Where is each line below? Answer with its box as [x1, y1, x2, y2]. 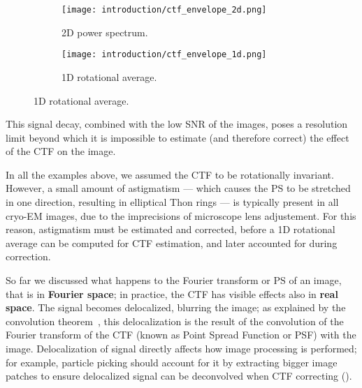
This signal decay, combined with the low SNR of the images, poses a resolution [6, 117, 348, 131]
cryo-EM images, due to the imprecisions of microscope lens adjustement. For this [6, 208, 356, 223]
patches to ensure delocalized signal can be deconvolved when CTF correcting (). [6, 368, 352, 383]
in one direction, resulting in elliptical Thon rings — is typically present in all [6, 195, 339, 209]
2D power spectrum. [61, 24, 148, 39]
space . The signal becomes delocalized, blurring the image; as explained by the [6, 300, 346, 315]
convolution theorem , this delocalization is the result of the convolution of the [6, 313, 344, 328]
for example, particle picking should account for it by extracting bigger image [6, 355, 338, 369]
